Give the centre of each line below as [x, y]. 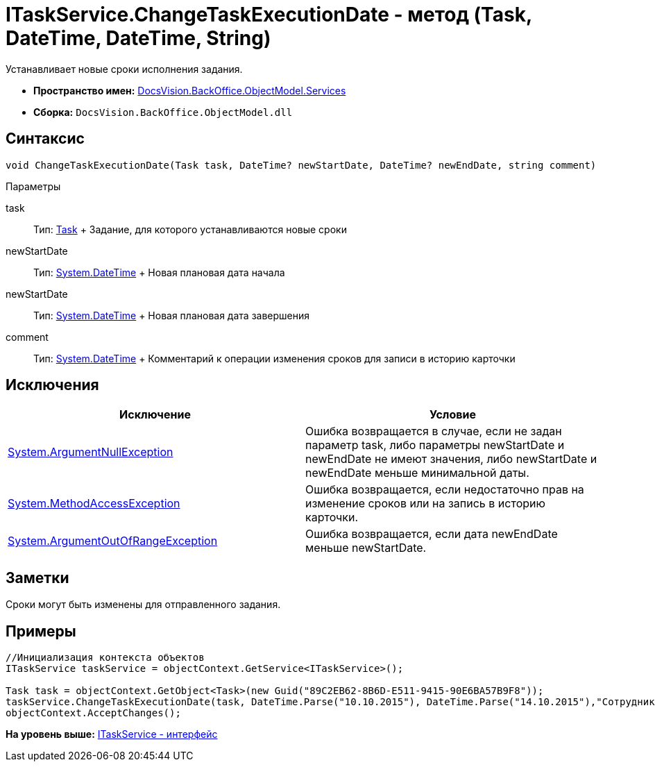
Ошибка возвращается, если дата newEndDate [432, 534]
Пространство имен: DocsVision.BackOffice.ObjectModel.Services [190, 90]
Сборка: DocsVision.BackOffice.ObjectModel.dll [163, 112]
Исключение [155, 415]
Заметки [37, 578]
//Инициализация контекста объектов [105, 658]
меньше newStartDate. [366, 548]
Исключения [52, 385]
